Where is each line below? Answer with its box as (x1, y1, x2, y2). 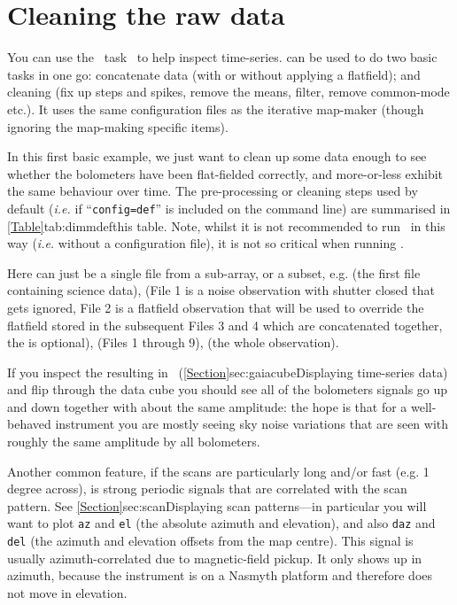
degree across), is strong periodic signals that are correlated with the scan (7, 479, 407, 498)
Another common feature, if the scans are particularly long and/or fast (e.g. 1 (7, 462, 430, 480)
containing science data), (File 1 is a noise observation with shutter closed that (7, 281, 435, 299)
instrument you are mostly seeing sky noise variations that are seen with (55, 415, 449, 433)
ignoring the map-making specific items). (7, 117, 228, 136)
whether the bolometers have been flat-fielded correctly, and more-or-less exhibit (7, 164, 443, 182)
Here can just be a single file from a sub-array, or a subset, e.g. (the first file (7, 263, 421, 282)
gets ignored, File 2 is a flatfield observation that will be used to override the (7, 298, 424, 316)
